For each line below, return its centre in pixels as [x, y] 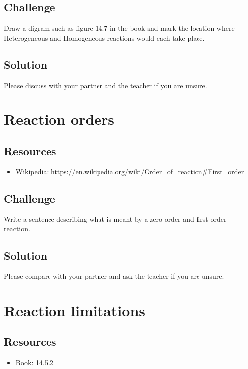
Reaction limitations [74, 310]
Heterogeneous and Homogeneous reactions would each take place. [104, 37]
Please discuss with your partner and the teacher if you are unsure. [106, 85]
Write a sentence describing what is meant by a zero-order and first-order [115, 219]
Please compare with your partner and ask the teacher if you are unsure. [114, 276]
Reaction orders [59, 119]
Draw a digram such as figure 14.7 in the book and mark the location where [119, 28]
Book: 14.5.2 [34, 362]
